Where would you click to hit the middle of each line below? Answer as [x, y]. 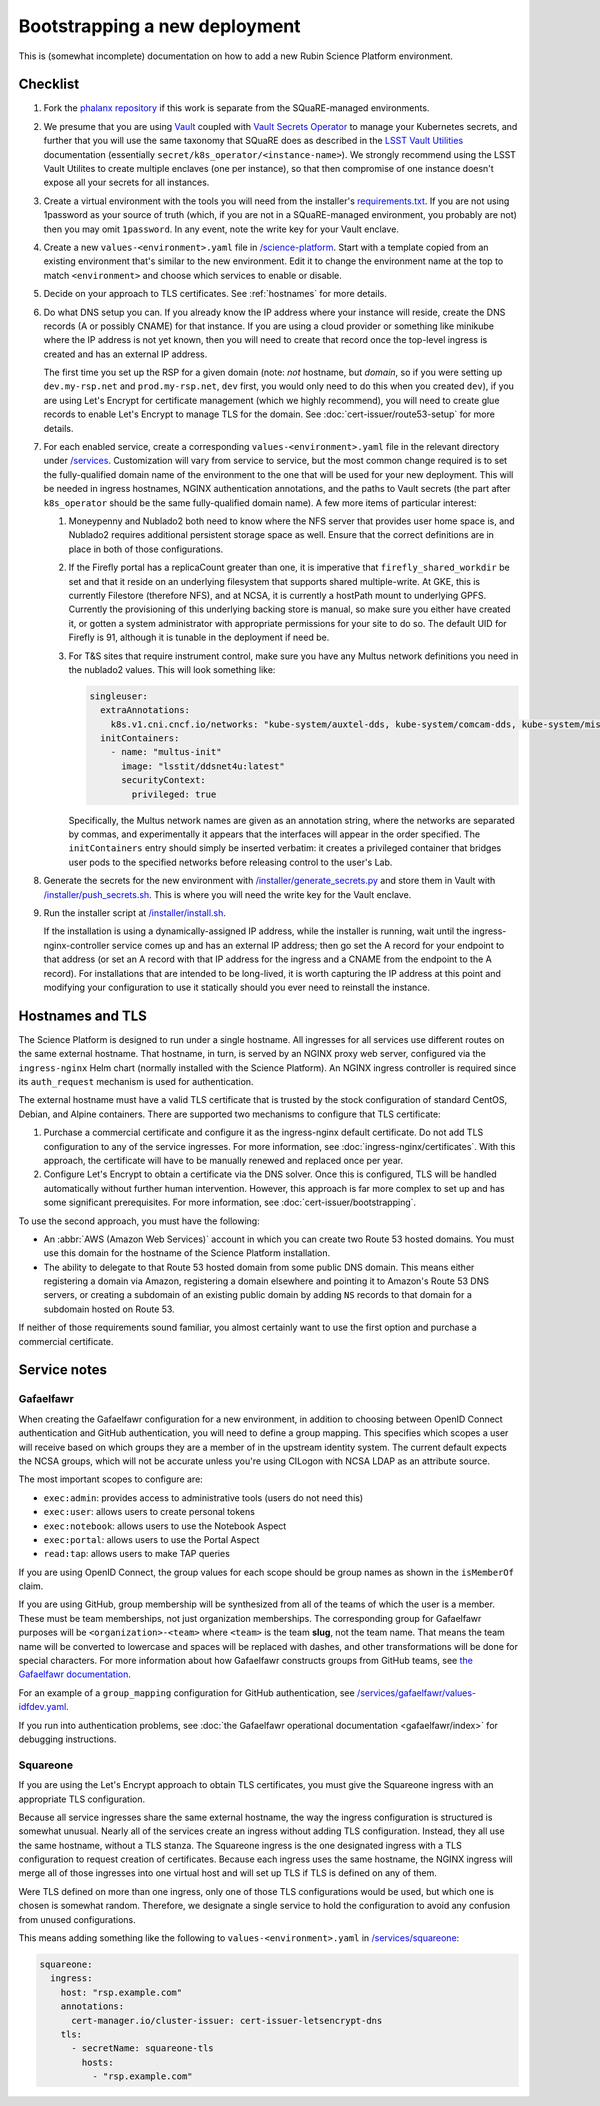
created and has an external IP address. [125, 354]
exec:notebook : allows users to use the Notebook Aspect [165, 1526]
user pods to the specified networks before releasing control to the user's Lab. [230, 862]
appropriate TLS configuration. [81, 1799]
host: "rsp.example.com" [121, 1992]
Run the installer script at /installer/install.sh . [135, 912]
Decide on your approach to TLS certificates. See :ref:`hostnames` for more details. [215, 294]
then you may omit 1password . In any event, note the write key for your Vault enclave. [221, 229]
